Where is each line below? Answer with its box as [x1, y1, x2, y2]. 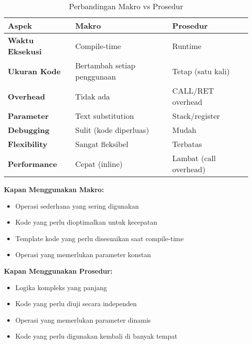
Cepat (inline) [75, 158, 123, 169]
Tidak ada [75, 90, 110, 102]
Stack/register [172, 110, 220, 121]
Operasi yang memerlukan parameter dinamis [15, 314, 151, 325]
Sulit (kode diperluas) [75, 124, 149, 135]
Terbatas [172, 138, 202, 149]
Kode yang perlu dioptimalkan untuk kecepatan [15, 217, 157, 227]
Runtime [172, 40, 202, 51]
